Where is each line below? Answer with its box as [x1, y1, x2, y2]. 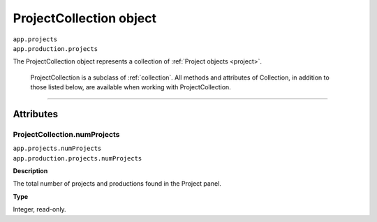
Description [13, 167, 48, 175]
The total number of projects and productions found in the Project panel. [13, 179, 221, 188]
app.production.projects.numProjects [13, 154, 142, 162]
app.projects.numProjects [13, 145, 102, 153]
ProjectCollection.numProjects [13, 129, 120, 139]
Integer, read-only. [13, 205, 66, 214]
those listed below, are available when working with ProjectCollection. [30, 83, 232, 91]
